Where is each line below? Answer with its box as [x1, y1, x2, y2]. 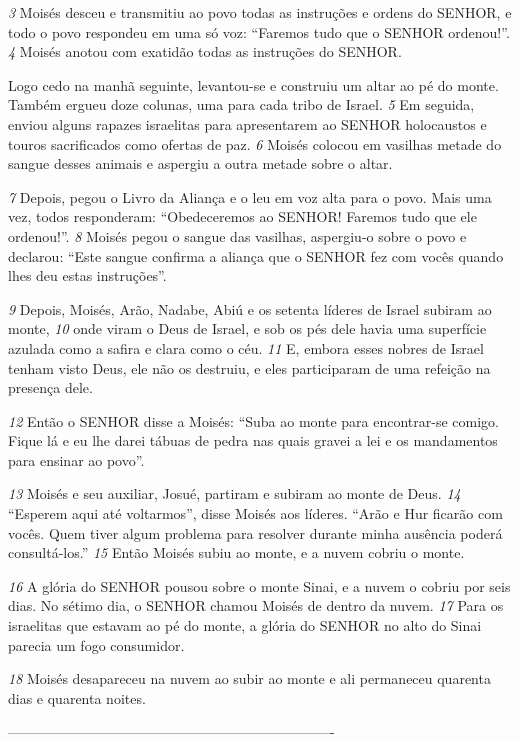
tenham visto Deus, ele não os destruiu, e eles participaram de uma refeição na [8, 357, 491, 378]
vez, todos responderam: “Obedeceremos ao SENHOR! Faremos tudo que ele [8, 206, 477, 227]
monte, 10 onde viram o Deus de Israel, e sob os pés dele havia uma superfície [8, 318, 487, 339]
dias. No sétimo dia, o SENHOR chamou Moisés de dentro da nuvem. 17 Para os [8, 595, 504, 616]
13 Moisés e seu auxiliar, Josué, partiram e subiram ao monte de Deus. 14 [8, 483, 461, 504]
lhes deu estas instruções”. [8, 265, 167, 286]
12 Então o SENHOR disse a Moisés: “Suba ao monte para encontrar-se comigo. [8, 410, 499, 431]
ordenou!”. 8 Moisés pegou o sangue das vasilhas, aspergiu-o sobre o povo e [8, 225, 467, 246]
